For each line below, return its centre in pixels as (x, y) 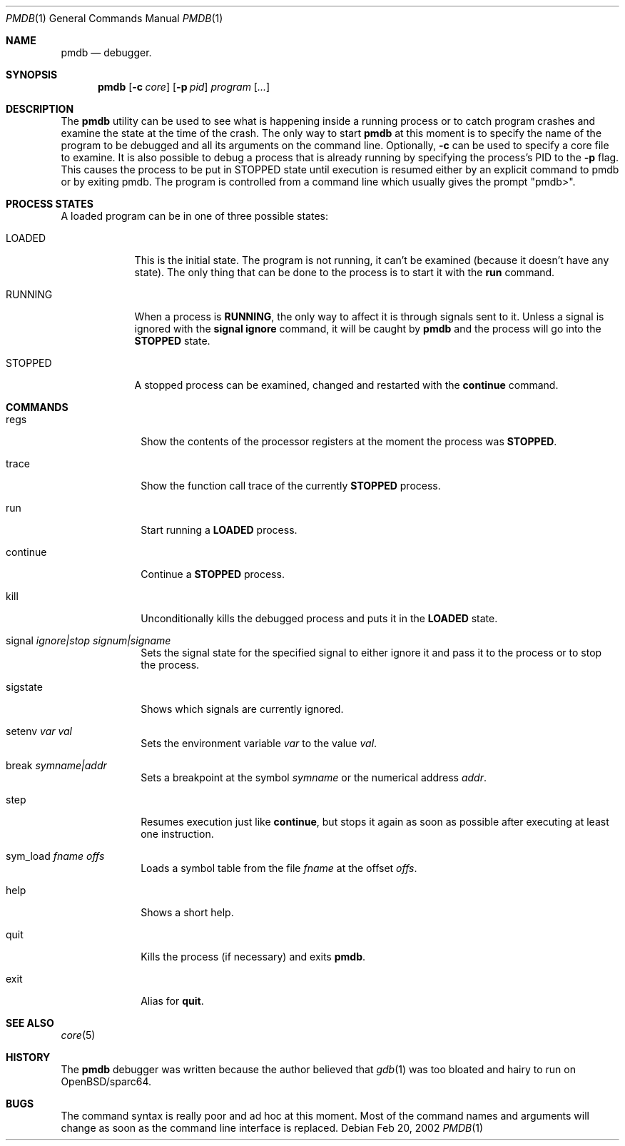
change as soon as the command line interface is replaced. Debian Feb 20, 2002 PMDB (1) (272, 1128)
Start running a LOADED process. (219, 530)
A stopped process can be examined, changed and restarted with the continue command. (346, 385)
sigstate (24, 687)
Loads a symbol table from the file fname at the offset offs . (279, 868)
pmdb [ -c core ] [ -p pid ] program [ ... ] (184, 87)
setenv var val (39, 731)
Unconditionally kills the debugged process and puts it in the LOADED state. (319, 618)
